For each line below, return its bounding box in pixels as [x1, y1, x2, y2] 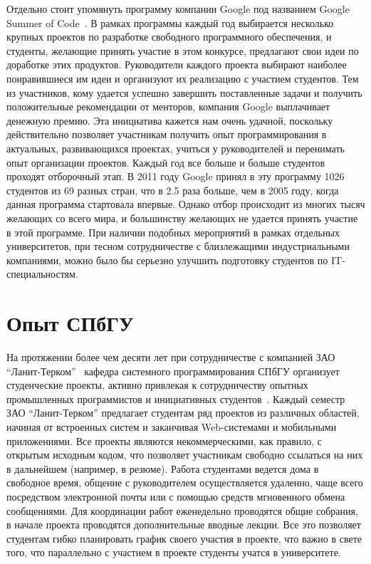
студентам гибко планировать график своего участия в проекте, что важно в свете [6, 531, 362, 545]
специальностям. [6, 266, 78, 281]
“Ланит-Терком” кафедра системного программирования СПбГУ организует [6, 363, 340, 378]
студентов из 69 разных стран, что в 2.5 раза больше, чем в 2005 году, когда [6, 182, 339, 197]
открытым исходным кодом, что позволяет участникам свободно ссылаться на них [6, 447, 363, 462]
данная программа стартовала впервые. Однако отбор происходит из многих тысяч [6, 197, 365, 211]
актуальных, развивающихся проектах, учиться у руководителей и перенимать [6, 140, 345, 155]
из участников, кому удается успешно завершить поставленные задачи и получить [6, 85, 362, 100]
